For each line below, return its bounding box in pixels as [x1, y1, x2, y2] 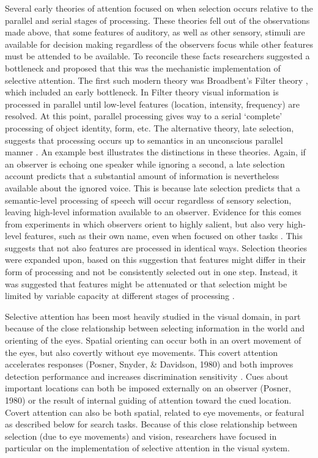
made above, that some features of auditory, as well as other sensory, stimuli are [5, 26, 305, 39]
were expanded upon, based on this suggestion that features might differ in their [5, 253, 306, 266]
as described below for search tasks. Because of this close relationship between [5, 418, 298, 430]
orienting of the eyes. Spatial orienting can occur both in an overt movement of [5, 334, 301, 347]
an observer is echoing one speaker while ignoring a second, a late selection [5, 157, 285, 170]
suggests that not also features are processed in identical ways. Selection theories [5, 241, 307, 254]
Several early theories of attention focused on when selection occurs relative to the [5, 2, 313, 14]
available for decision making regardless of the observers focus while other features [5, 37, 314, 50]
